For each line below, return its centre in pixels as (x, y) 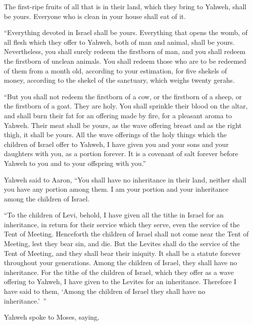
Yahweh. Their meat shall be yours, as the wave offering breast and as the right (123, 125)
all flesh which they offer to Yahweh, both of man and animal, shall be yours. (119, 42)
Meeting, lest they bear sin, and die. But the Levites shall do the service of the (122, 244)
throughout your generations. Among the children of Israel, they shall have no (121, 262)
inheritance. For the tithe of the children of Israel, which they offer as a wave (119, 272)
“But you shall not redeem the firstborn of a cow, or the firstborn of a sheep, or (123, 96)
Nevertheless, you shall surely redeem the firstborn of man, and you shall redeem (125, 51)
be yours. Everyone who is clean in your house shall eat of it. (95, 16)
